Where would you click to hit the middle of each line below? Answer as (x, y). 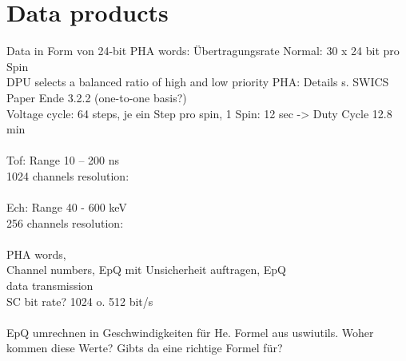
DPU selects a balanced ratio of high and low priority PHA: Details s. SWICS (198, 82)
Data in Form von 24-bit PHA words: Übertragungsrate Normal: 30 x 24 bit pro (203, 51)
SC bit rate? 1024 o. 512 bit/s (80, 301)
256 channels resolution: (65, 222)
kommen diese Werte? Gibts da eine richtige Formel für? (145, 348)
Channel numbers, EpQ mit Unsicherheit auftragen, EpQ (146, 270)
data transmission (50, 286)
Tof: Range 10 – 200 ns (63, 160)
